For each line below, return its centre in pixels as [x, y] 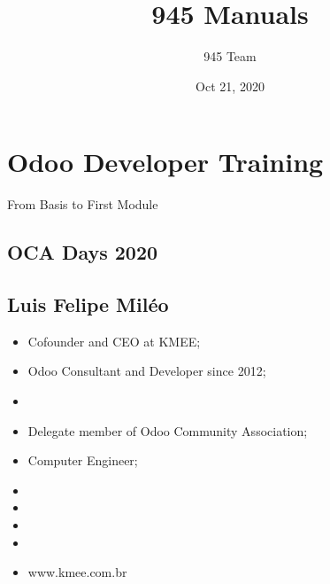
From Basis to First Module [83, 204]
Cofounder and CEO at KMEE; [114, 341]
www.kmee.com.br [77, 572]
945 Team [230, 56]
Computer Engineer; [83, 460]
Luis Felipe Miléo [88, 304]
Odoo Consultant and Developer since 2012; [147, 371]
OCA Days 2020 [83, 252]
